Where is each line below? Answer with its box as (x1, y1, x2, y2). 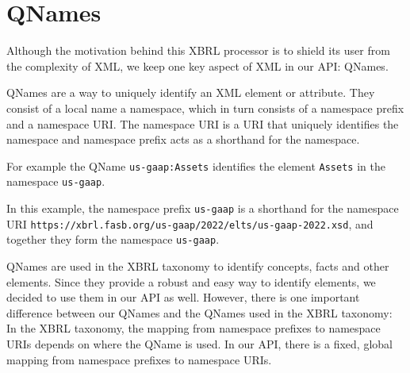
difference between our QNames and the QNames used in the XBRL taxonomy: (6, 304, 393, 321)
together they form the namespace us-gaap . (6, 231, 220, 248)
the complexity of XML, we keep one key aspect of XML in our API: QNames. (6, 57, 389, 74)
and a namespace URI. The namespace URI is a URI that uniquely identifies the (6, 115, 399, 132)
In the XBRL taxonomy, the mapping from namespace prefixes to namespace (6, 320, 381, 336)
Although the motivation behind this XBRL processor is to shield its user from (6, 42, 390, 59)
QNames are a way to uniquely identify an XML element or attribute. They (6, 84, 375, 101)
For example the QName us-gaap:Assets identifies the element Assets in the (6, 157, 385, 174)
